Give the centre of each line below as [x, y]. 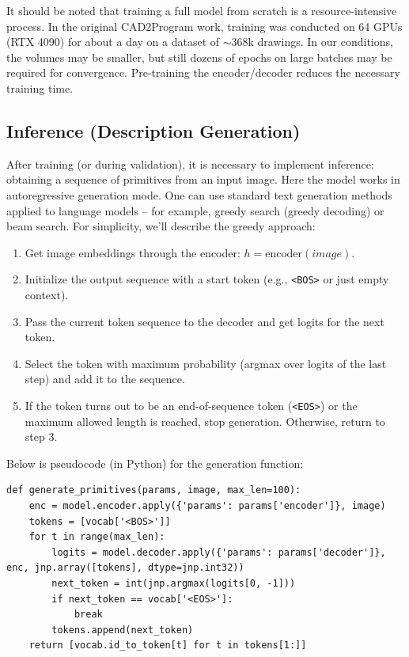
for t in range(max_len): [97, 537]
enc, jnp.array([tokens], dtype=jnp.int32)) [125, 568]
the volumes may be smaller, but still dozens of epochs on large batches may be [199, 57]
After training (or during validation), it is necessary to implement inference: [190, 163]
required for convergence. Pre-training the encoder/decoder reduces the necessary [203, 72]
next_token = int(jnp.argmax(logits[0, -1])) [174, 583]
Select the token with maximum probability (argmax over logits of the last [206, 363]
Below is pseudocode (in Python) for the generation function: [155, 463]
